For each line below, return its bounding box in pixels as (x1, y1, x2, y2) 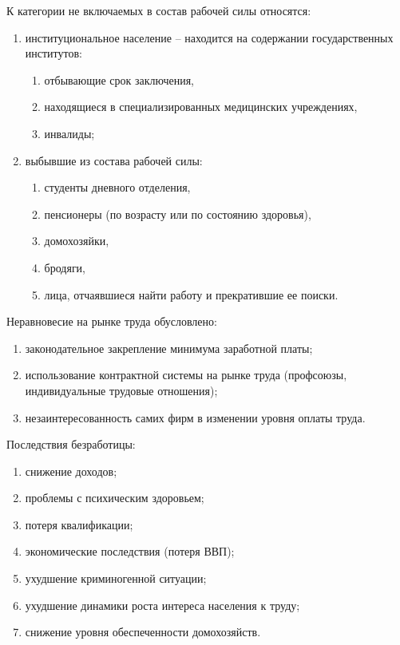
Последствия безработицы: (6, 436, 136, 453)
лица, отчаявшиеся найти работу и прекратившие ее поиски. (44, 286, 339, 303)
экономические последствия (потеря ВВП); (25, 543, 235, 560)
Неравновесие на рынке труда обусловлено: (6, 313, 217, 330)
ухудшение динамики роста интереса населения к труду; (25, 596, 300, 613)
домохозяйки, (44, 232, 109, 249)
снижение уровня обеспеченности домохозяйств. (25, 623, 261, 640)
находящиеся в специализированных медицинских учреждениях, (44, 98, 358, 115)
